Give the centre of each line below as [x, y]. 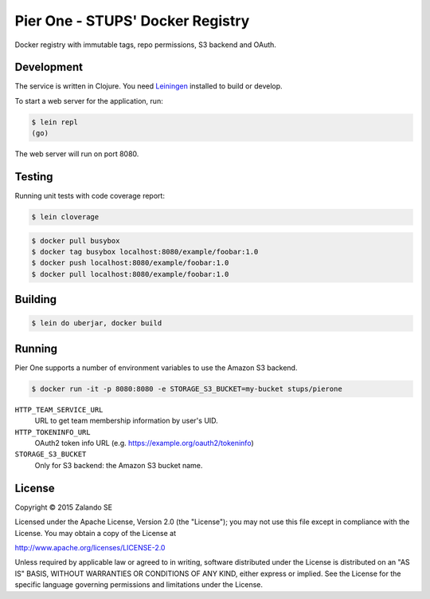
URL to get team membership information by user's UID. [126, 421]
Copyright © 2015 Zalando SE [64, 507]
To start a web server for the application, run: [89, 100]
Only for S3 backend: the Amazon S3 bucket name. [119, 465]
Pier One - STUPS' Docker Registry [132, 21]
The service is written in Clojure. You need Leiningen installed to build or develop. [149, 86]
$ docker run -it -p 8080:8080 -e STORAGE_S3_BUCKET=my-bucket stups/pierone [187, 388]
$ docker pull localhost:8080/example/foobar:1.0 [130, 274]
